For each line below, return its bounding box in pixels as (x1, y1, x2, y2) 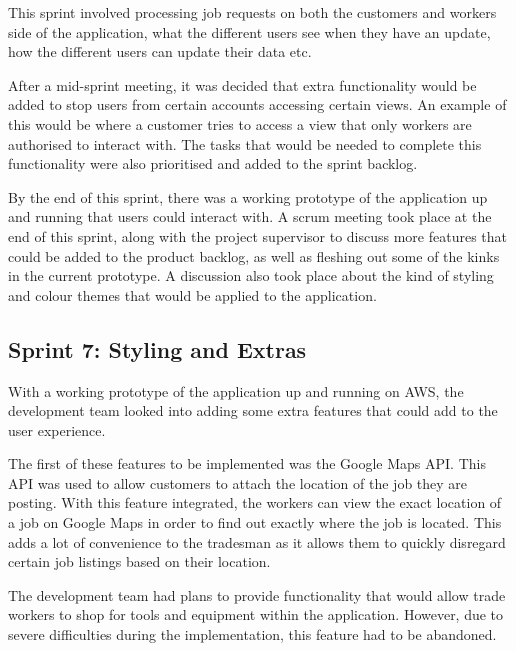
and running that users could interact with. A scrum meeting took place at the (8, 206, 492, 227)
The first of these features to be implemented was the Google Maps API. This (8, 453, 486, 474)
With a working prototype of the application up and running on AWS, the (8, 380, 464, 401)
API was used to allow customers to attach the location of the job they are (8, 472, 468, 493)
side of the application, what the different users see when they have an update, (8, 21, 491, 42)
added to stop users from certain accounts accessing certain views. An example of (8, 94, 507, 115)
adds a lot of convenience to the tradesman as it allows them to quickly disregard (8, 531, 506, 552)
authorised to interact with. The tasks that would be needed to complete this (8, 133, 482, 154)
